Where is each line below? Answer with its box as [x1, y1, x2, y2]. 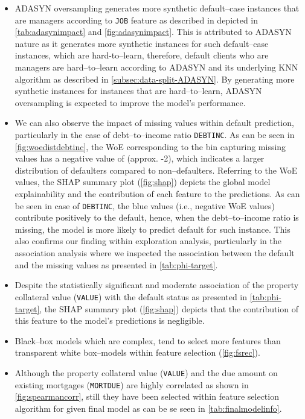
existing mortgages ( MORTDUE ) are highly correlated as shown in [14, 378, 249, 391]
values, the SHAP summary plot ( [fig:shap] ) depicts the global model [14, 175, 271, 188]
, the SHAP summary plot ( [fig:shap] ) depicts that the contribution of [39, 302, 299, 315]
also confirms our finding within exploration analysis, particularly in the [14, 235, 281, 247]
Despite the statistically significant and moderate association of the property [14, 279, 299, 291]
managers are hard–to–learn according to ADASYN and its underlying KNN [14, 61, 298, 74]
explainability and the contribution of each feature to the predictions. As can [14, 187, 300, 200]
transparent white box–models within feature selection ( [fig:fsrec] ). [14, 346, 260, 359]
